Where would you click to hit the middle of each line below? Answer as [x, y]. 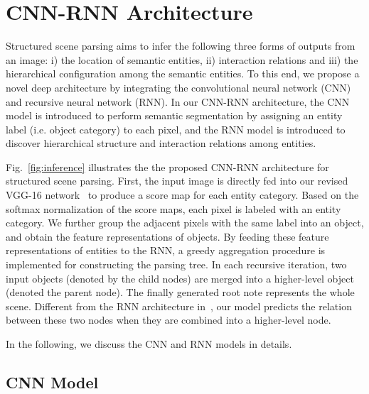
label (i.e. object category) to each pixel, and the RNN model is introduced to [176, 129]
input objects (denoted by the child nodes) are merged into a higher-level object [180, 278]
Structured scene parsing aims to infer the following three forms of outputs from [181, 46]
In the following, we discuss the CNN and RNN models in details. [149, 344]
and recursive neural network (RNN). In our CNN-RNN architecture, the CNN [178, 101]
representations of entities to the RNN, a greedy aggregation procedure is [166, 250]
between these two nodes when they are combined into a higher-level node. [169, 320]
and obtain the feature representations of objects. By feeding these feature [167, 236]
